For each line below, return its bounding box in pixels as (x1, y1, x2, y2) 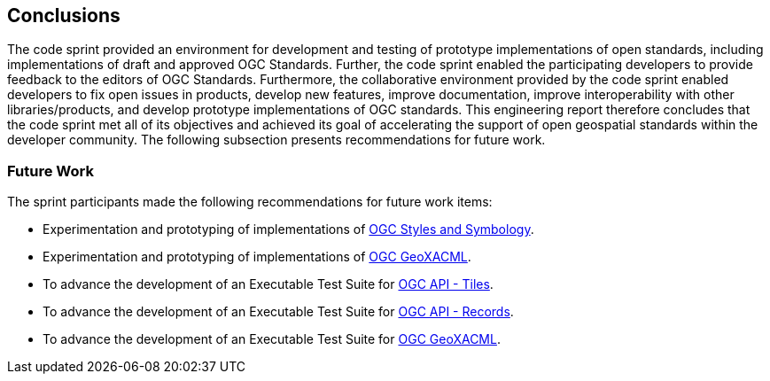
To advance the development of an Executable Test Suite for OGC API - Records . (43, 304, 514, 320)
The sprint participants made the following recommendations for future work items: (7, 194, 493, 210)
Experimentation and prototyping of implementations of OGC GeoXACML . (43, 249, 471, 265)
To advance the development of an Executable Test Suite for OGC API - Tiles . (43, 276, 494, 292)
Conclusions (7, 4, 121, 27)
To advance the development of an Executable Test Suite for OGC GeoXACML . (43, 331, 501, 347)
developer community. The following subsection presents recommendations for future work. (7, 132, 546, 148)
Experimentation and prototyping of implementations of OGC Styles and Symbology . (43, 222, 534, 237)
